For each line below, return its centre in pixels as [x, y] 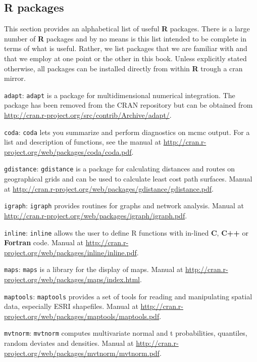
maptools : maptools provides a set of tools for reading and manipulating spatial [128, 296]
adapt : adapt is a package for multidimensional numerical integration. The [120, 95]
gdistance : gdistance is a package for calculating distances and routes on [120, 169]
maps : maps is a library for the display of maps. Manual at [94, 269]
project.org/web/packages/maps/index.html [72, 279]
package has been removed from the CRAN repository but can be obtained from [128, 105]
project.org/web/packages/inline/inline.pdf [70, 252]
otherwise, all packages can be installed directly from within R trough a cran [123, 68]
